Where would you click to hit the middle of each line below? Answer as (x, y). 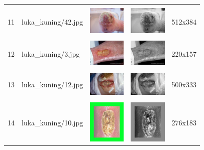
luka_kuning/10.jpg (53, 123)
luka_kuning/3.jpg (51, 53)
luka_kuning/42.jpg (53, 21)
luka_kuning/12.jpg (53, 85)
